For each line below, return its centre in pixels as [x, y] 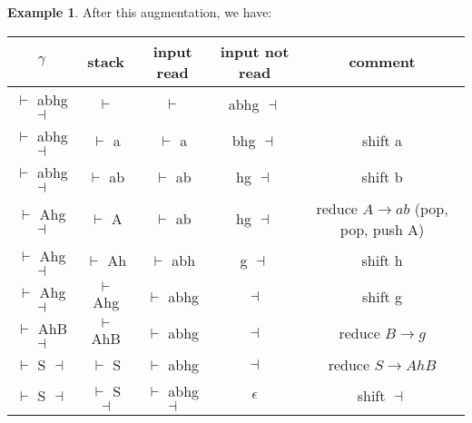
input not [255, 51]
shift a [383, 141]
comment [382, 62]
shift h [382, 261]
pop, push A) [382, 229]
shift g [383, 297]
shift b [382, 177]
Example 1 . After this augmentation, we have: [140, 12]
